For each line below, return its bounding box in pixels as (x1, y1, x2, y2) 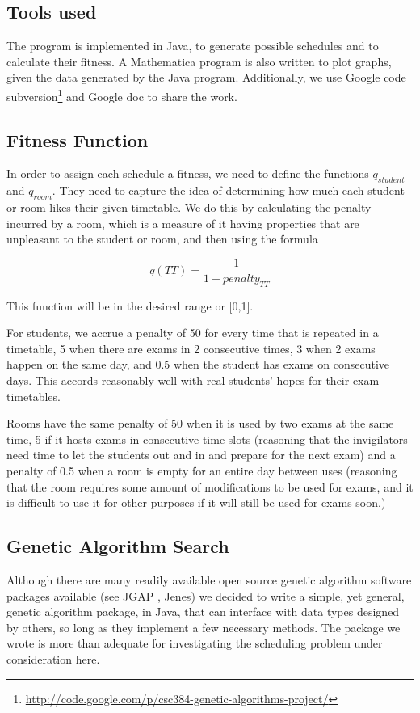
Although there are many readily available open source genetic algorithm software (6, 572, 412, 588)
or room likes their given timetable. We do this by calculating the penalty (6, 199, 372, 216)
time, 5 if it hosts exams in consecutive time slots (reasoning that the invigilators (6, 430, 408, 447)
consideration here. (6, 650, 100, 667)
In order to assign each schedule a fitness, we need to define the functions (6, 165, 369, 182)
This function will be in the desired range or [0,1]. (6, 297, 254, 314)
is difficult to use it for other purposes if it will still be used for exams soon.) (6, 494, 386, 511)
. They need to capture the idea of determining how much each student (52, 182, 405, 199)
